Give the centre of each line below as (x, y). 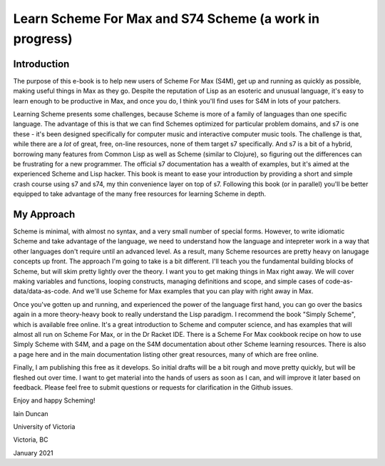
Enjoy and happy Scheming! (54, 400)
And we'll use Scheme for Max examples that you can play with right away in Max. (193, 291)
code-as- (339, 281)
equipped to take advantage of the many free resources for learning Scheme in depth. (140, 194)
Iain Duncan (31, 413)
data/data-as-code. (42, 291)
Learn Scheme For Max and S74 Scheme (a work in (166, 19)
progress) (43, 39)
